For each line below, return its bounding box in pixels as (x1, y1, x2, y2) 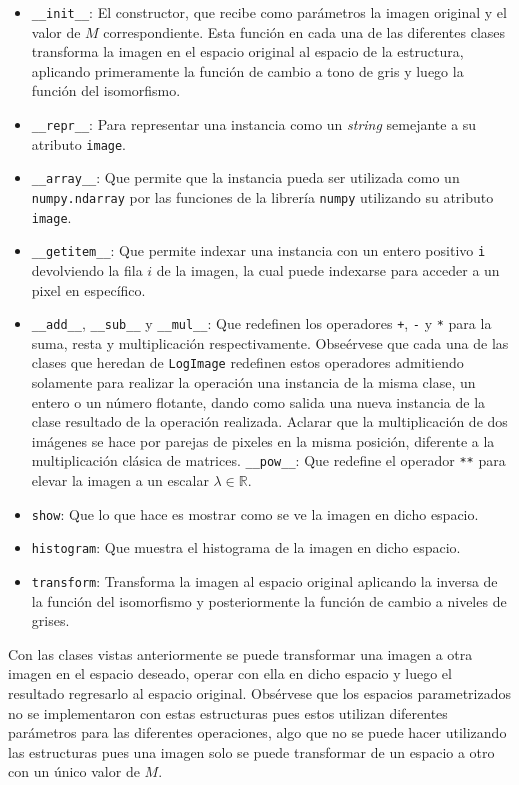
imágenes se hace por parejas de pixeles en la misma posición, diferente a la (31, 430, 495, 451)
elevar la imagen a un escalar (31, 470, 209, 491)
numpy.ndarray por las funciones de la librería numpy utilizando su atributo (31, 187, 494, 207)
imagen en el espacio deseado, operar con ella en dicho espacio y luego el (8, 663, 452, 684)
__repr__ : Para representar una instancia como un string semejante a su (31, 114, 477, 135)
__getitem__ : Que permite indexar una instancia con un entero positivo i (31, 240, 486, 261)
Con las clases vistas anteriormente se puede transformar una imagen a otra (8, 643, 473, 664)
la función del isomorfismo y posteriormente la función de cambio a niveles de (31, 590, 507, 611)
